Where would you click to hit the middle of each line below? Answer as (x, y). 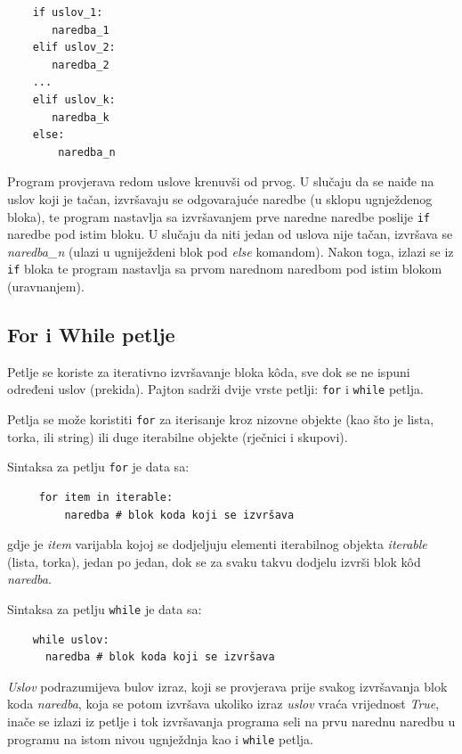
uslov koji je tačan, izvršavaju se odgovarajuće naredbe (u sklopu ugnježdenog (220, 198)
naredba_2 (81, 65)
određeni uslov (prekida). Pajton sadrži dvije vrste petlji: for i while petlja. (215, 389)
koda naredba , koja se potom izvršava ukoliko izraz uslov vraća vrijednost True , (223, 704)
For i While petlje (91, 335)
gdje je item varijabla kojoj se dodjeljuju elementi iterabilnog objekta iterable (217, 544)
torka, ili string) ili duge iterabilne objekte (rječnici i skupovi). (178, 436)
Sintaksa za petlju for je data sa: (98, 467)
